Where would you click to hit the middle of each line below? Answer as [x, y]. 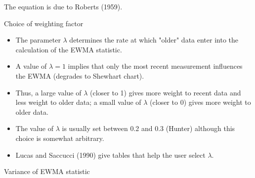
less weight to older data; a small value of [78, 102]
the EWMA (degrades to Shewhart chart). [80, 75]
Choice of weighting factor [44, 23]
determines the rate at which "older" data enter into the [154, 40]
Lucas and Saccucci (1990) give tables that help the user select [110, 155]
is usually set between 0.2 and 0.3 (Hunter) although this [149, 128]
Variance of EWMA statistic [47, 171]
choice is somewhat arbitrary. [60, 138]
